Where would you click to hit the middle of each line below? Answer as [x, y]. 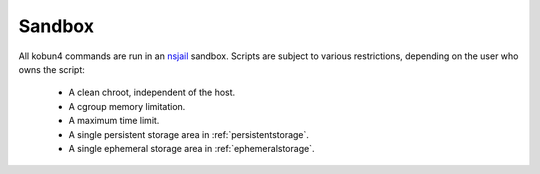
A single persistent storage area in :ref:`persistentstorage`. [189, 134]
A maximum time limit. [114, 121]
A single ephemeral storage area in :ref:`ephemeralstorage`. [191, 148]
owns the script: [51, 69]
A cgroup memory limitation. [127, 106]
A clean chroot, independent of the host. [152, 92]
